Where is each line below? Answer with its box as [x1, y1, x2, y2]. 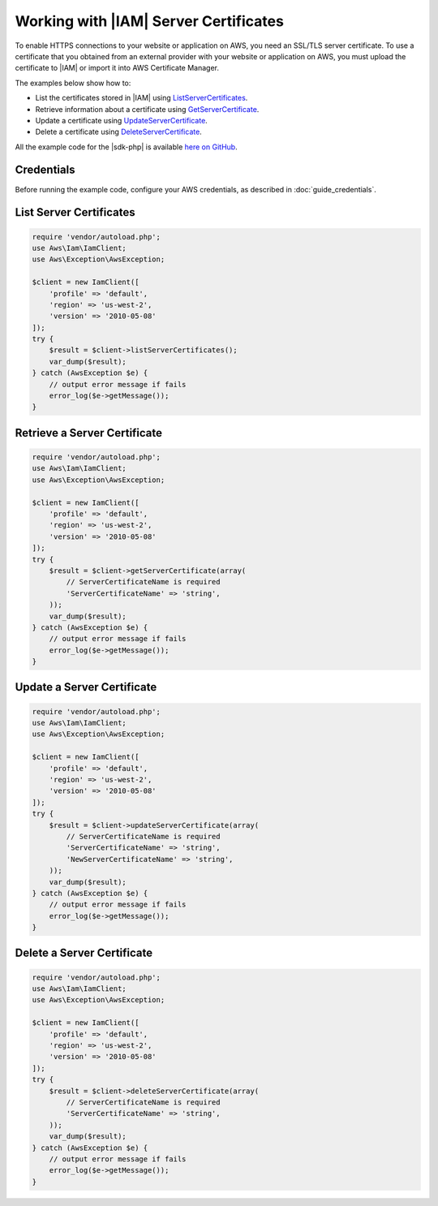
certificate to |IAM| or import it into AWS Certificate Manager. [15, 63, 219, 73]
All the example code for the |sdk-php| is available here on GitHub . [15, 142, 238, 152]
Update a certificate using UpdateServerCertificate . [35, 115, 208, 125]
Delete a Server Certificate [15, 946, 153, 960]
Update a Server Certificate [15, 680, 157, 694]
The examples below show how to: [15, 78, 131, 88]
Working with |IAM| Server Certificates [15, 12, 284, 30]
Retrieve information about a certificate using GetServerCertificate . [35, 104, 260, 114]
